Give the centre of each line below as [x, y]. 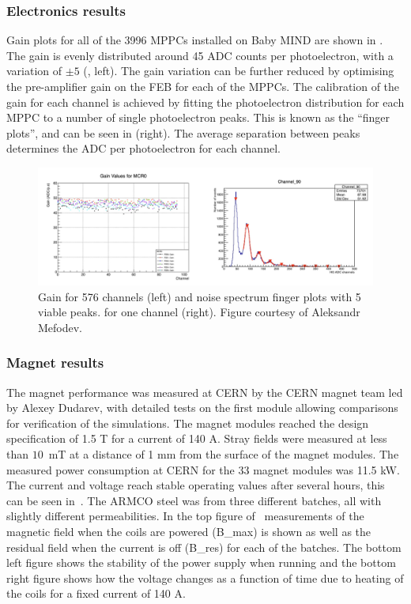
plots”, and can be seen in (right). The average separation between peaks [183, 132]
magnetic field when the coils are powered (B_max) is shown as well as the [189, 531]
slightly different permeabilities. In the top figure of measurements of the [185, 516]
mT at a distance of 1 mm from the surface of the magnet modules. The [224, 454]
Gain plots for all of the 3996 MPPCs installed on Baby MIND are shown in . [195, 40]
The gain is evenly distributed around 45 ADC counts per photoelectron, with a [200, 55]
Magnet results [55, 362]
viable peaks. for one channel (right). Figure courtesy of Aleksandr [199, 312]
